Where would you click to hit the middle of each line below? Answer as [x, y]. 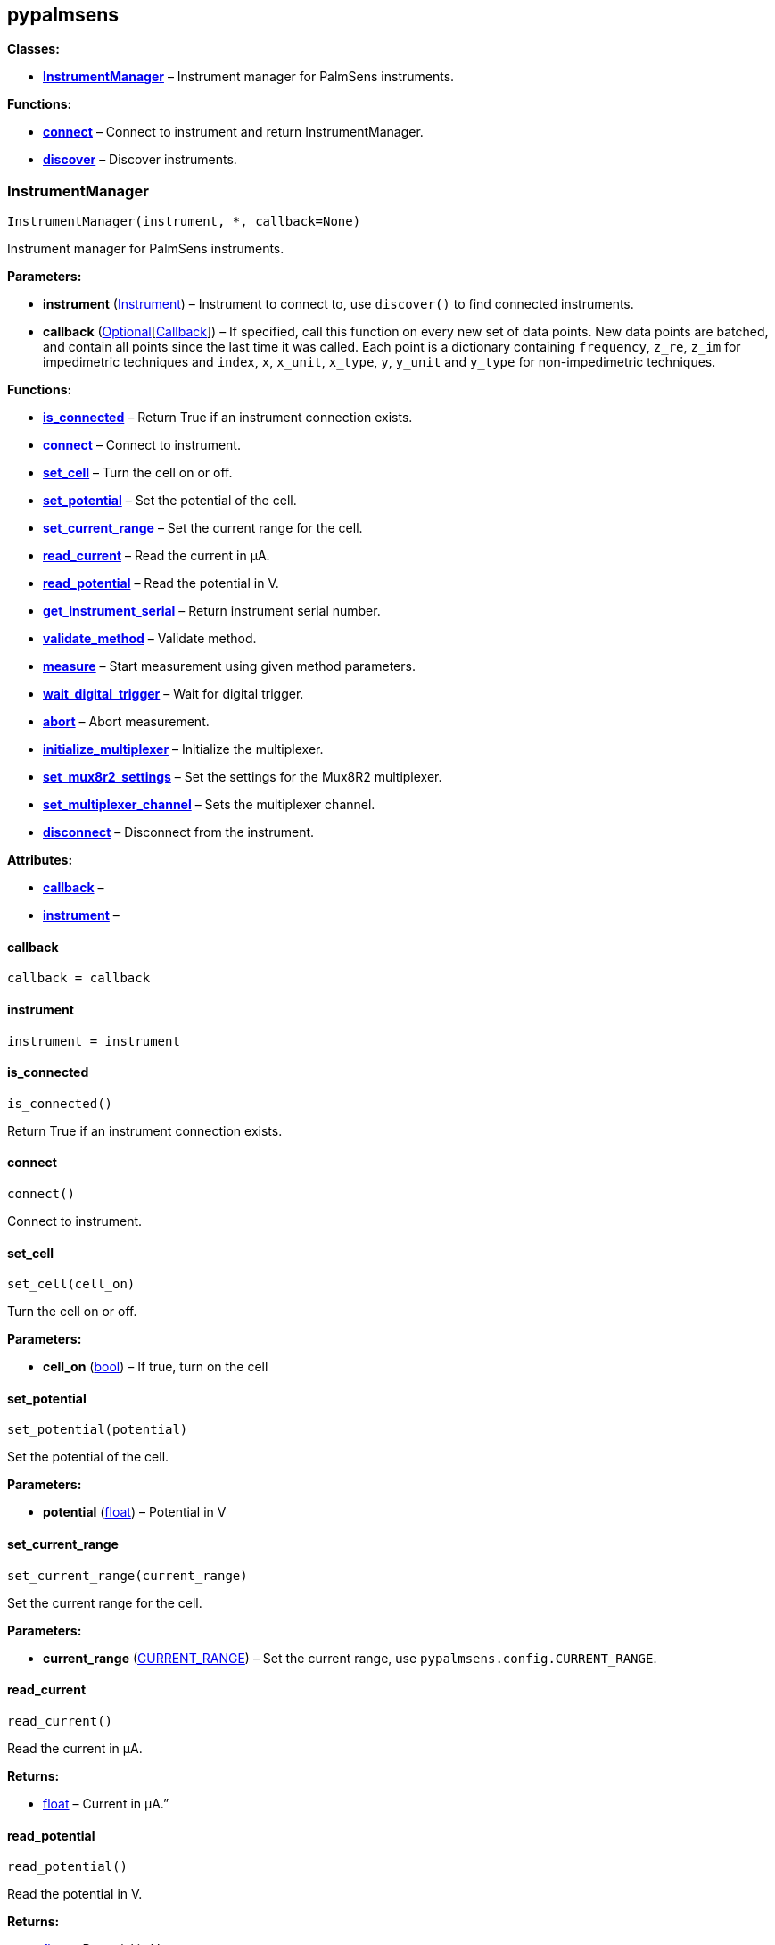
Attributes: [40, 860]
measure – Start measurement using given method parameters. [229, 666]
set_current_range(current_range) [128, 1575]
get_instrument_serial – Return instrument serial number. [212, 611]
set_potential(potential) [98, 1430]
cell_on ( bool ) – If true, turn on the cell [156, 1367]
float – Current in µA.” [106, 1803]
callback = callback [79, 978]
